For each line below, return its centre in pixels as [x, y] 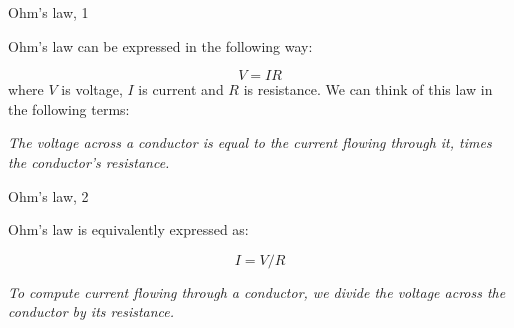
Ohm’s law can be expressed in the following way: [160, 45]
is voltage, [92, 89]
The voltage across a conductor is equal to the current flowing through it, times [250, 142]
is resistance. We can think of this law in [368, 89]
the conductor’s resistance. [89, 161]
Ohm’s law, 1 [48, 12]
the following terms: [69, 108]
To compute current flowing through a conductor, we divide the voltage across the [257, 291]
